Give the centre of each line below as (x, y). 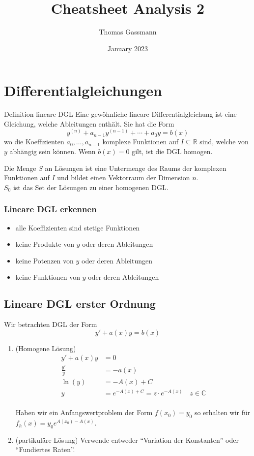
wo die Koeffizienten (34, 142)
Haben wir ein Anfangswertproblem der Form (84, 412)
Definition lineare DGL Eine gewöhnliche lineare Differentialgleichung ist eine (120, 114)
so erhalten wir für (222, 412)
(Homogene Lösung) (46, 348)
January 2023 (128, 48)
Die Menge (20, 168)
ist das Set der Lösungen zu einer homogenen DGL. (91, 187)
